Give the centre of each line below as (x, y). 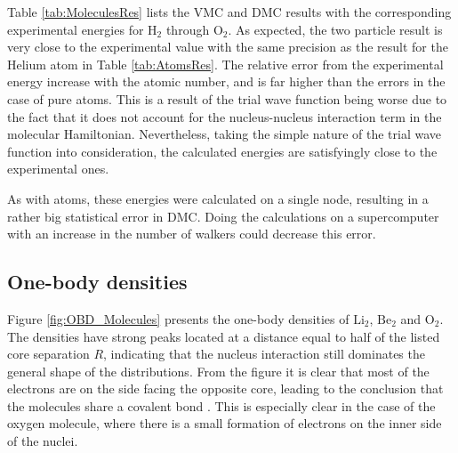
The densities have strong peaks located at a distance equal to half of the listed (224, 336)
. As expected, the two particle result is (335, 29)
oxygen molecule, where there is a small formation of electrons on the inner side (225, 423)
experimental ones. (58, 169)
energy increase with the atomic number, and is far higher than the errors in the (226, 81)
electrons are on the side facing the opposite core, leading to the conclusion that (225, 388)
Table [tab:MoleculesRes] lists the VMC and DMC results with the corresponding (229, 12)
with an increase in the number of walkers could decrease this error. (192, 234)
